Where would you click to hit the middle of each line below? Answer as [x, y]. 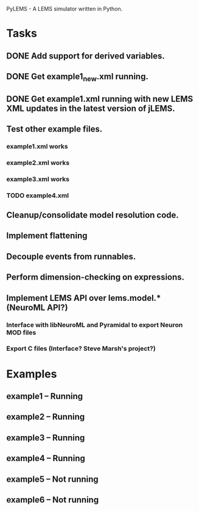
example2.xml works [38, 163]
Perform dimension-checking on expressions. [95, 277]
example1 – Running [45, 396]
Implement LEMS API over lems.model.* [84, 298]
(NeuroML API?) [37, 307]
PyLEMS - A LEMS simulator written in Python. [65, 9]
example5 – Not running [52, 479]
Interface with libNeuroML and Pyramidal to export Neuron [95, 325]
